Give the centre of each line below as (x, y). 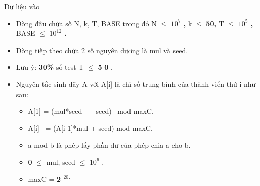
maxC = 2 (45, 179)
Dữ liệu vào (22, 6)
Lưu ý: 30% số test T (50, 67)
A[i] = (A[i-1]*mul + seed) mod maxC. (90, 128)
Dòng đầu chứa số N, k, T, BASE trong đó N (86, 23)
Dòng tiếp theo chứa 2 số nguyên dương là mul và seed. (102, 50)
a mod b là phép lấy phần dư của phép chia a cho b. (109, 145)
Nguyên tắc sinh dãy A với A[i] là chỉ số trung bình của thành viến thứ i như (136, 84)
